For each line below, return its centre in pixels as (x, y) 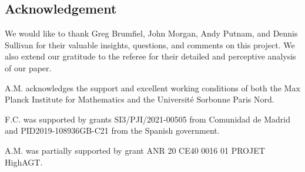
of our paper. (28, 67)
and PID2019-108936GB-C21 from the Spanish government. (112, 130)
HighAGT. (24, 162)
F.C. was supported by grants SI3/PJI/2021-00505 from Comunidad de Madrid (148, 119)
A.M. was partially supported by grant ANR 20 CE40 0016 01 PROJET (135, 150)
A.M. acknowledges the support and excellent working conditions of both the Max (152, 87)
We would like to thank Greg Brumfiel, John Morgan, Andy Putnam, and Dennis (151, 33)
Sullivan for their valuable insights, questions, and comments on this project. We (150, 44)
